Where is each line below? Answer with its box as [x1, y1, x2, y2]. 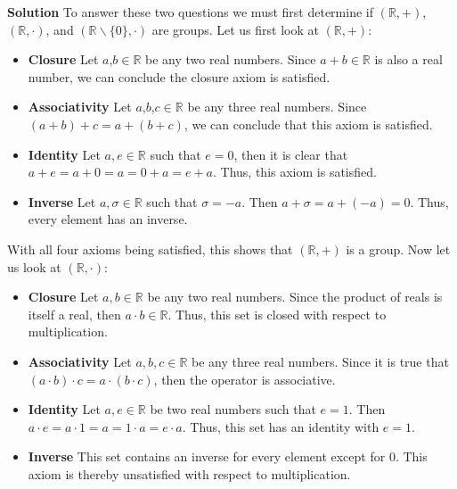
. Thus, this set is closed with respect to [167, 304, 387, 323]
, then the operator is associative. [153, 369, 336, 388]
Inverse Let [28, 192, 96, 211]
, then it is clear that [233, 145, 348, 163]
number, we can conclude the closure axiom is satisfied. [28, 67, 331, 86]
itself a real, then [28, 304, 121, 323]
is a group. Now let [346, 239, 451, 258]
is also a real [374, 50, 443, 69]
